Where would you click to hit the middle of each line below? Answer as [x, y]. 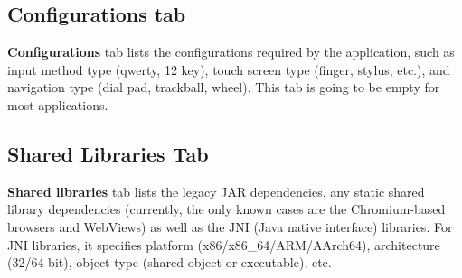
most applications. [58, 104]
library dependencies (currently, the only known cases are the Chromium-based [226, 209]
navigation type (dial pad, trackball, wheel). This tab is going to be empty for [224, 87]
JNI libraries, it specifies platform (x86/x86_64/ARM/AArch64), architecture [224, 244]
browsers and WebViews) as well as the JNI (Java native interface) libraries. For [230, 226]
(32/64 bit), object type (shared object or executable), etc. [170, 262]
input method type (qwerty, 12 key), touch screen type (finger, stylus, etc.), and [229, 69]
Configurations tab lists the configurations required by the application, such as [231, 52]
